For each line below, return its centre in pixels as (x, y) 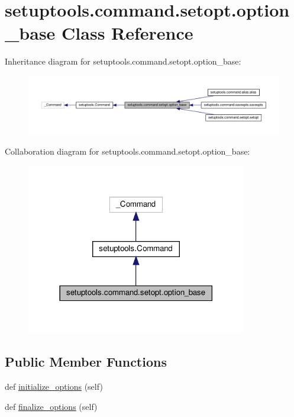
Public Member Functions (86, 362)
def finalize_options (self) (51, 406)
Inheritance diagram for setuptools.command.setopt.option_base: (123, 61)
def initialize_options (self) (54, 386)
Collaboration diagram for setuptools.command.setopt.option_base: (127, 151)
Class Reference (127, 33)
